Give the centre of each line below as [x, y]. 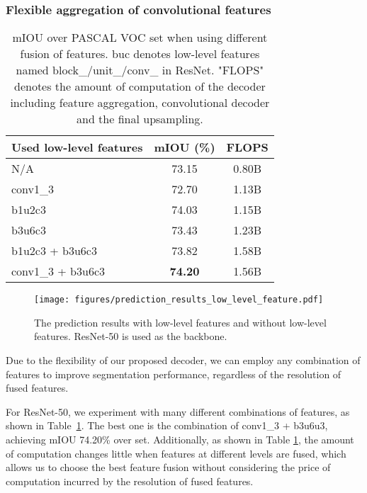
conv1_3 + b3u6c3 [58, 271]
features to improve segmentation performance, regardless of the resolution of [174, 374]
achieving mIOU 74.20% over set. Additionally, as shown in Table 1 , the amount [180, 440]
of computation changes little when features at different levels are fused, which [176, 453]
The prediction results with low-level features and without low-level [180, 322]
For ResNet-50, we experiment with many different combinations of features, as [178, 411]
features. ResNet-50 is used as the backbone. [131, 336]
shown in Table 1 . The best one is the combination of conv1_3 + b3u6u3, [167, 425]
